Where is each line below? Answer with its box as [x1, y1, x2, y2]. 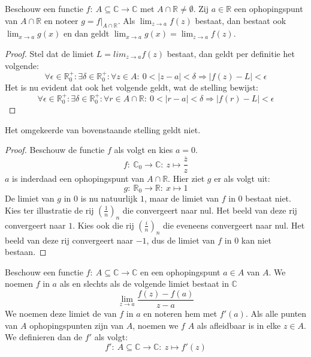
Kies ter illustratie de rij [5, 203, 94, 216]
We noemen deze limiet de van [5, 307, 117, 319]
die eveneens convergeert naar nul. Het [163, 218, 305, 231]
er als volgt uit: [214, 172, 270, 185]
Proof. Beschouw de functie [5, 143, 105, 156]
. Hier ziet [168, 172, 205, 185]
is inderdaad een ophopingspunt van [12, 172, 144, 185]
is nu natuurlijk [80, 192, 138, 205]
